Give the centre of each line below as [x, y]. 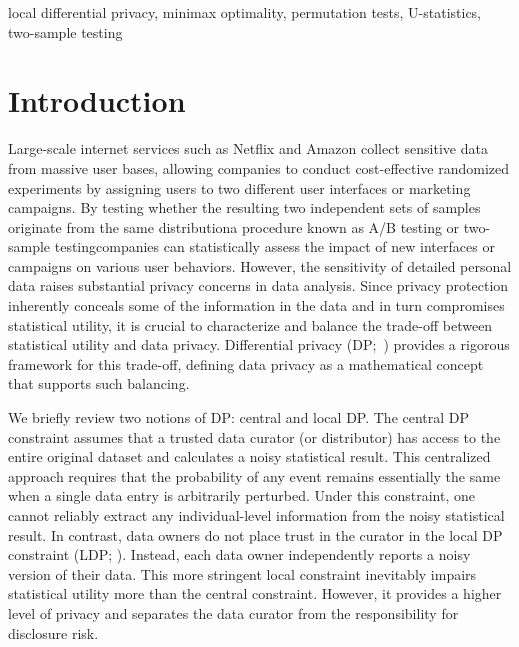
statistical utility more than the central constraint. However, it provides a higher [255, 593]
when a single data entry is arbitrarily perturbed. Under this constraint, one [241, 495]
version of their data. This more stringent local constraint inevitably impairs [242, 573]
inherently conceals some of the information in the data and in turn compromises [256, 305]
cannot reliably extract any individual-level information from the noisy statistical [256, 515]
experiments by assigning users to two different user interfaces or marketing [239, 187]
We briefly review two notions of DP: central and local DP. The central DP [239, 417]
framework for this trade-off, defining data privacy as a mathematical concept [246, 363]
